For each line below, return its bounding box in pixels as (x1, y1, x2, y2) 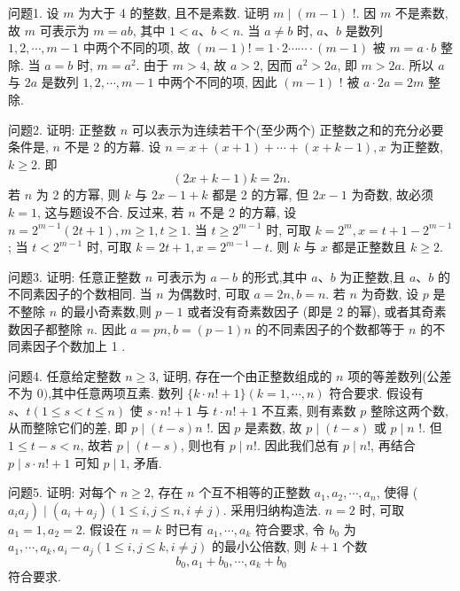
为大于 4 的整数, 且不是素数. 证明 (78, 4, 269, 21)
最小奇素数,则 (73, 301, 152, 320)
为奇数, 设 (361, 284, 419, 303)
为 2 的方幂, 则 (35, 185, 121, 204)
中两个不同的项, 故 (82, 38, 191, 57)
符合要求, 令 (255, 519, 325, 538)
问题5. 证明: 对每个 (8, 483, 117, 502)
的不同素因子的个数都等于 (255, 319, 405, 338)
